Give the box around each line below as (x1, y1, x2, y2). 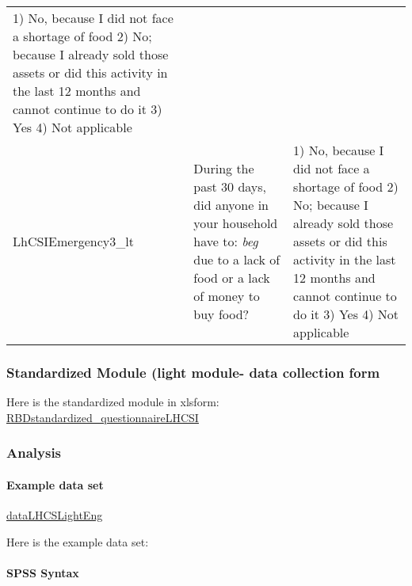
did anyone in (193, 196, 269, 214)
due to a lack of (193, 250, 280, 268)
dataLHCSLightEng (6, 507, 103, 523)
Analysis (6, 443, 62, 462)
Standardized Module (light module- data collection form (6, 362, 380, 382)
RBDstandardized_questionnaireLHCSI (6, 409, 199, 425)
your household (193, 214, 278, 232)
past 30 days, (193, 177, 267, 196)
